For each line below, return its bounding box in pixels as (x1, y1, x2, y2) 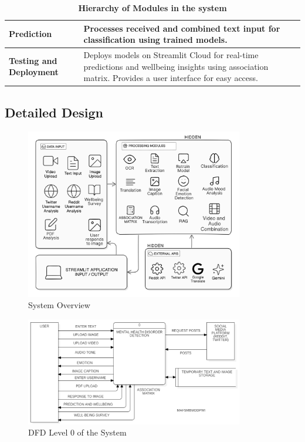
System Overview (28, 299, 90, 311)
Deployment (9, 66, 59, 78)
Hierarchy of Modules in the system (78, 2, 227, 14)
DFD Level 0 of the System (28, 426, 127, 438)
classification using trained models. (83, 33, 228, 46)
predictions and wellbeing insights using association (83, 60, 269, 72)
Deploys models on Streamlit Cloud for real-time (83, 49, 259, 61)
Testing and (9, 54, 57, 66)
